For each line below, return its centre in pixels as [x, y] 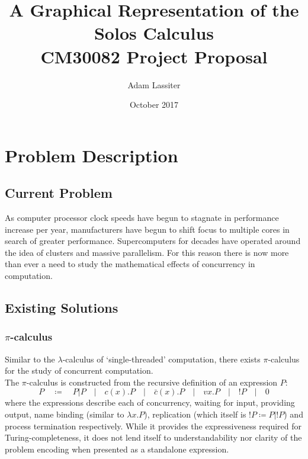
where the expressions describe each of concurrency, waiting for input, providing [150, 402]
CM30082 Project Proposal [154, 56]
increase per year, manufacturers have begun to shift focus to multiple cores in [147, 229]
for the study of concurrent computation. [79, 370]
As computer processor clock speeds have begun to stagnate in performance [142, 218]
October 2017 [154, 105]
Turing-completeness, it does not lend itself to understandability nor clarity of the [153, 437]
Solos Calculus [154, 33]
